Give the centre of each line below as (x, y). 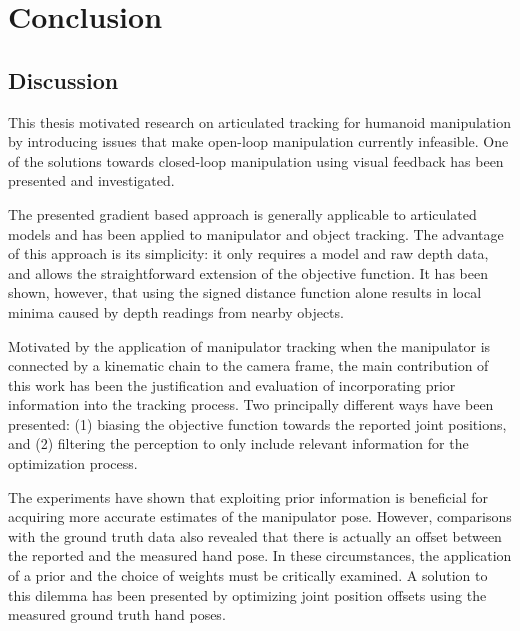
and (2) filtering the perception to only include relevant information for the (238, 443)
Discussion (63, 79)
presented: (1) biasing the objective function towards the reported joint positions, (257, 423)
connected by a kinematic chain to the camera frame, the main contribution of (248, 365)
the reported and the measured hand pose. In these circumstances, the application (260, 555)
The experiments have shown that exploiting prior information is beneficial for (248, 496)
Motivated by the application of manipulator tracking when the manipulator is (249, 345)
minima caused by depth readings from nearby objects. (176, 311)
